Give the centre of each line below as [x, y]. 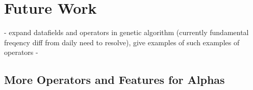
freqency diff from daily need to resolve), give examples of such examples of [122, 42]
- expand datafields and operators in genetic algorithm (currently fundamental [127, 32]
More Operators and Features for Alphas [115, 80]
